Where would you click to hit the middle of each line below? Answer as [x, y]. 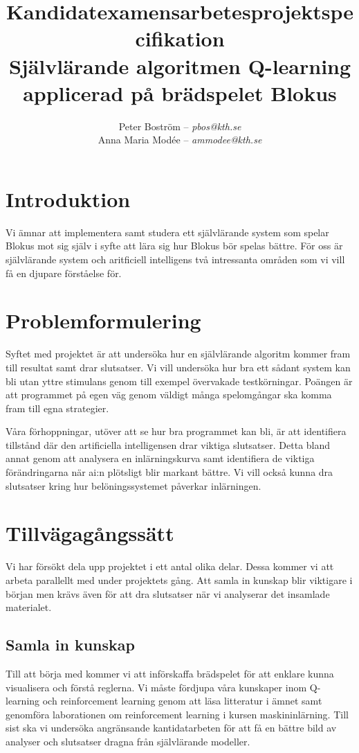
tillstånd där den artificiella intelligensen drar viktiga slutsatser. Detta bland [168, 444]
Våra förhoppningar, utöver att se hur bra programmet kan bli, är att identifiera [176, 431]
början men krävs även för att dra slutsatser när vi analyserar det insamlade [168, 593]
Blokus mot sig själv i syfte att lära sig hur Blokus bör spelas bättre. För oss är [174, 246]
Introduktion [68, 198]
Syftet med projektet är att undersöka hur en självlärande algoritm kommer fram [178, 354]
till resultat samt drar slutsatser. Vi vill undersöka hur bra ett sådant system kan [178, 367]
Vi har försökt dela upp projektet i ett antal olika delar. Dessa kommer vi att [170, 566]
